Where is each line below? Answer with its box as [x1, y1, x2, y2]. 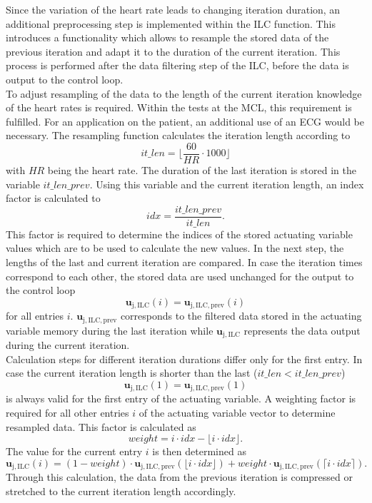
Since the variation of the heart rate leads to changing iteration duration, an [6, 2, 341, 16]
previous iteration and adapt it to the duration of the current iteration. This [6, 44, 341, 59]
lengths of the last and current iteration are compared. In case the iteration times [6, 255, 363, 270]
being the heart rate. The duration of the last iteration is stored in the [47, 163, 356, 177]
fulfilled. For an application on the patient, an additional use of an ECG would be [6, 113, 364, 128]
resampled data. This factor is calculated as [6, 419, 196, 434]
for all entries [6, 308, 64, 323]
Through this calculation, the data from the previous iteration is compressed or [6, 469, 353, 484]
